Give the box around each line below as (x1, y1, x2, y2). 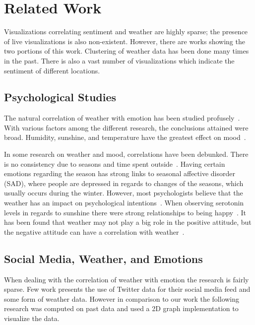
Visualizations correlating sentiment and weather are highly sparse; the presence (4, 26, 248, 37)
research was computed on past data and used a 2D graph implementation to (4, 303, 239, 314)
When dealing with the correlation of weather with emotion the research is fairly (4, 274, 249, 284)
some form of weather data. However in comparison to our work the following (4, 293, 240, 304)
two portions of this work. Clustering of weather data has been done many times (4, 46, 249, 56)
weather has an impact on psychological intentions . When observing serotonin (4, 197, 244, 208)
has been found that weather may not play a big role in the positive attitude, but (4, 217, 252, 227)
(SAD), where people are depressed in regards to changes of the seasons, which (4, 178, 244, 188)
